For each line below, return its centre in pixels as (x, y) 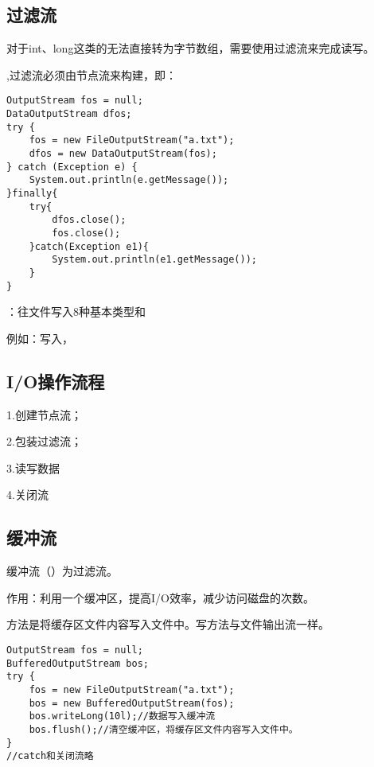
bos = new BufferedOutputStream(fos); (132, 703)
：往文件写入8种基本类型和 (76, 311)
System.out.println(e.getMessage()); (129, 180)
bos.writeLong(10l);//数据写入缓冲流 (122, 716)
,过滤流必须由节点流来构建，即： (92, 74)
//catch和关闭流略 (50, 756)
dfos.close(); (89, 220)
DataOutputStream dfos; (69, 114)
